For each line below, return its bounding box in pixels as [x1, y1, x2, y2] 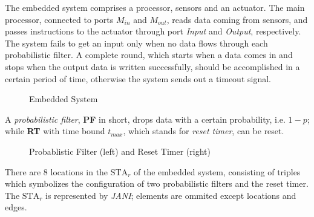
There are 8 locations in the [5, 165, 108, 178]
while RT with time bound [5, 125, 105, 137]
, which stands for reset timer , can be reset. [123, 125, 284, 137]
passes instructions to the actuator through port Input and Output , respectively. [5, 25, 301, 37]
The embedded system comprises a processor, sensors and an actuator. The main [5, 1, 305, 13]
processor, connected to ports [5, 13, 114, 25]
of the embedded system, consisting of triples [134, 165, 301, 178]
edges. [5, 201, 27, 213]
